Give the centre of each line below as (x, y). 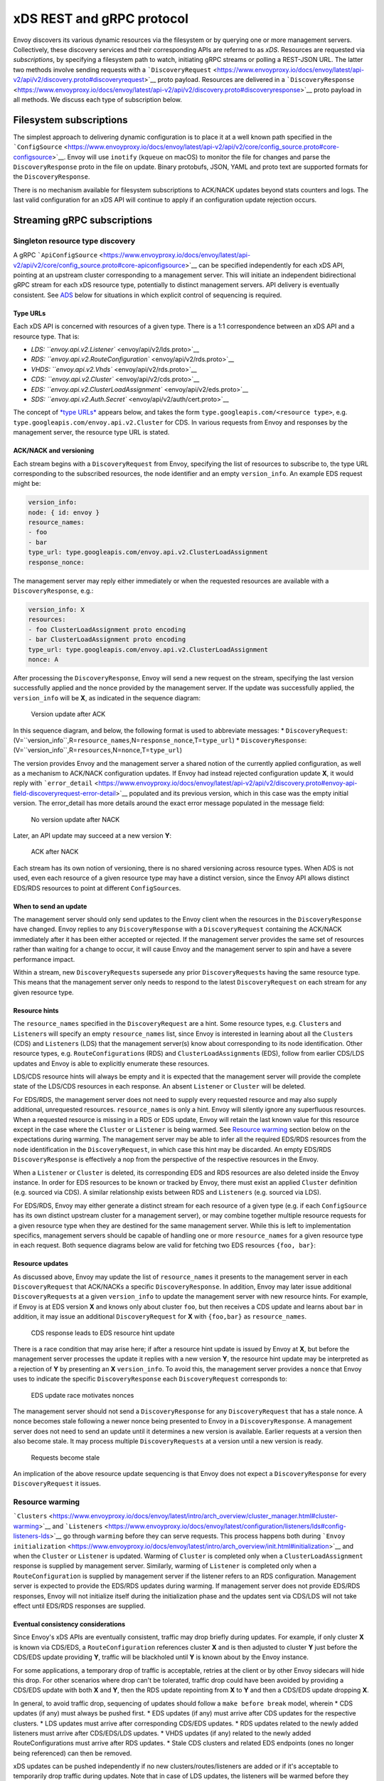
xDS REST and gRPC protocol (101, 19)
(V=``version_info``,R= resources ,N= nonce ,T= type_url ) (98, 750)
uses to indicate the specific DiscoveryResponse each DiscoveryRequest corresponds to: (150, 1379)
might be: (27, 484)
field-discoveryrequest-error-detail (65, 793)
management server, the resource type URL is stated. (91, 432)
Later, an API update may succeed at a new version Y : (92, 836)
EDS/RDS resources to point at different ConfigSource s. (97, 888)
